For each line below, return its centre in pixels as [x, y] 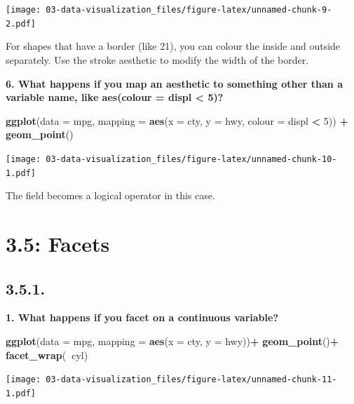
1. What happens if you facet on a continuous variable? [142, 317]
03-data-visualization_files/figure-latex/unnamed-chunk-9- [189, 10]
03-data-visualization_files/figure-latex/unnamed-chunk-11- [191, 380]
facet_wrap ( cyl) [47, 355]
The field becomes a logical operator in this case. [110, 195]
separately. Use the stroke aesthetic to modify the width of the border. [157, 59]
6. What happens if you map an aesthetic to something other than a [174, 83]
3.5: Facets [58, 243]
